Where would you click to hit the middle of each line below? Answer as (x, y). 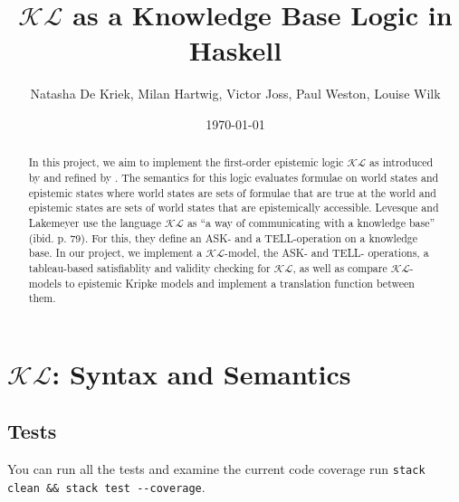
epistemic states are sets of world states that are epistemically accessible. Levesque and (234, 208)
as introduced (402, 162)
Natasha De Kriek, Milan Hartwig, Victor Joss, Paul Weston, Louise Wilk (235, 94)
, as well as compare (340, 267)
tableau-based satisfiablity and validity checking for (149, 267)
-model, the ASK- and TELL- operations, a (327, 253)
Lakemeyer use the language (95, 222)
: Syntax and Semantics (201, 373)
